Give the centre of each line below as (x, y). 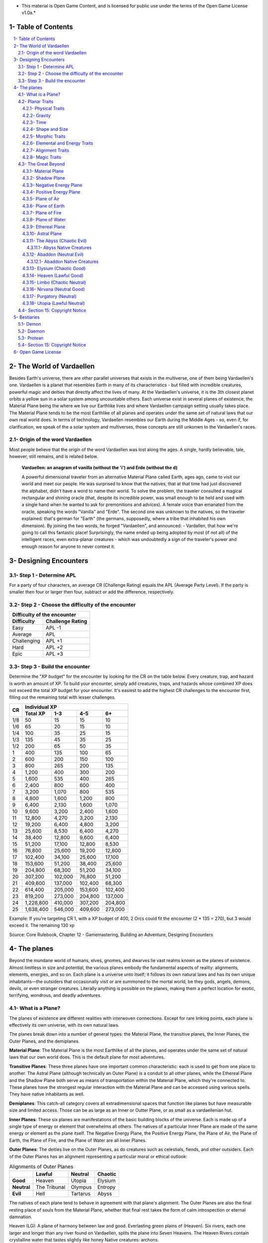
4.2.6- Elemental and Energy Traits (58, 143)
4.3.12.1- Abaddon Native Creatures (63, 262)
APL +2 (54, 647)
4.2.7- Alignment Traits (46, 150)
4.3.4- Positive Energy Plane (51, 192)
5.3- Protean (31, 338)
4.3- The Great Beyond (41, 164)
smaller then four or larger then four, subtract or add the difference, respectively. (92, 592)
